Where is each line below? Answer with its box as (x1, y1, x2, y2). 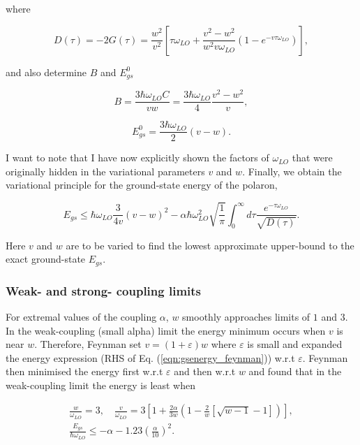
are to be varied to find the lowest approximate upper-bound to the (66, 238, 354, 252)
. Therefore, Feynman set (34, 337, 142, 351)
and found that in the (248, 364, 342, 379)
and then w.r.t (174, 364, 236, 379)
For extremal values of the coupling (6, 309, 157, 323)
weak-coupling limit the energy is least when (6, 377, 196, 392)
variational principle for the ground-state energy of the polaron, (6, 177, 278, 192)
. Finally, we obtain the (242, 163, 342, 178)
